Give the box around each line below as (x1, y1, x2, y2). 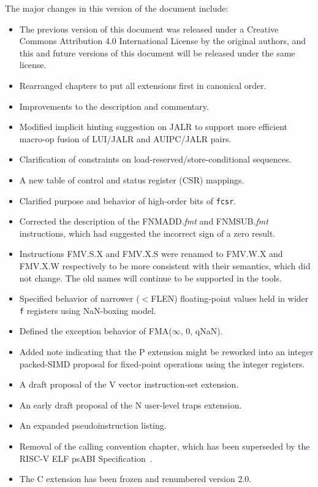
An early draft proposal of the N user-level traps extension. (19, 398, 242, 411)
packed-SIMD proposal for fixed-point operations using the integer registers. (19, 357, 305, 370)
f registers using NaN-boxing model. (19, 304, 156, 316)
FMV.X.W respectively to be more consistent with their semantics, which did (19, 259, 311, 272)
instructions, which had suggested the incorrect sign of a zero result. (19, 226, 276, 239)
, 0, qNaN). (180, 324, 223, 337)
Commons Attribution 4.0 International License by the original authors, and (19, 34, 306, 47)
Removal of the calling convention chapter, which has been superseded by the (19, 439, 310, 452)
